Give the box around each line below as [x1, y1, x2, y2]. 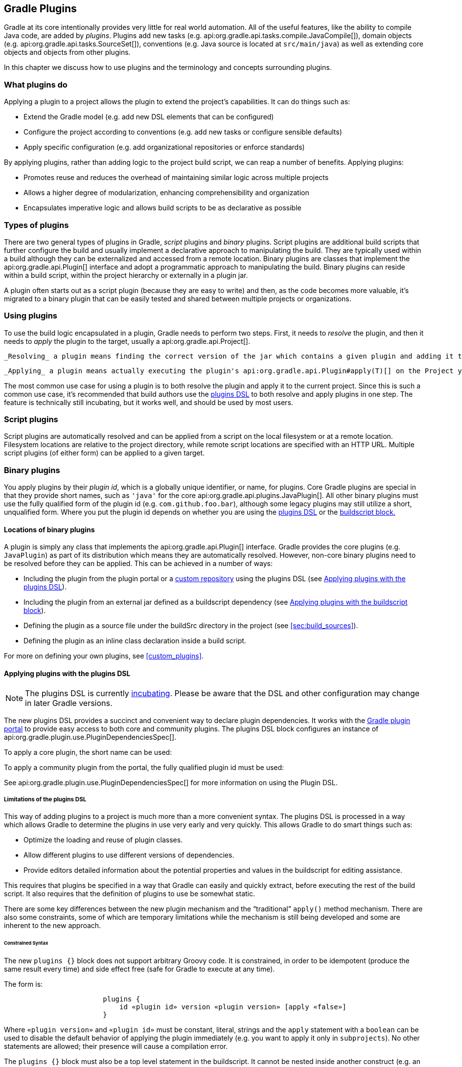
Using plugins [4, 311, 58, 321]
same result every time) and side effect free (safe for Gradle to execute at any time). [4, 965, 275, 974]
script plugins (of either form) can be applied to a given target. [4, 449, 205, 457]
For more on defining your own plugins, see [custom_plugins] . [4, 652, 204, 660]
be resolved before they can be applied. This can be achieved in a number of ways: [4, 559, 273, 568]
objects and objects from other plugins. [4, 48, 131, 57]
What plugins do [4, 79, 68, 90]
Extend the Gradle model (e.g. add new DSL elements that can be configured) [23, 113, 274, 121]
